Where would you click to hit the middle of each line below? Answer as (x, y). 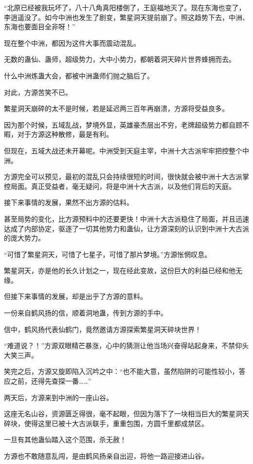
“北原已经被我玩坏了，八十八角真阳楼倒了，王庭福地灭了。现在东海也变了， (125, 7)
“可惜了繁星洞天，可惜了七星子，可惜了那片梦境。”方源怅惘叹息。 (108, 254)
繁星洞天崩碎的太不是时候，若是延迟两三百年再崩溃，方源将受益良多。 (116, 108)
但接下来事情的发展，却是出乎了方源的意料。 (75, 296)
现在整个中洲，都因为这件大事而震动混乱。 (72, 43)
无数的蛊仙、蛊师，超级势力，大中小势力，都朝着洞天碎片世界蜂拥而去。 (120, 59)
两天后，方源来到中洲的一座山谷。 (58, 397)
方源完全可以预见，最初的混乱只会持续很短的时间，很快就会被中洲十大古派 (123, 176)
